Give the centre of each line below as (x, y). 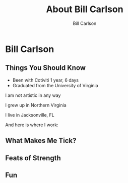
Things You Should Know (46, 68)
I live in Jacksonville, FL (30, 115)
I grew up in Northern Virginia (36, 105)
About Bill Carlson (85, 9)
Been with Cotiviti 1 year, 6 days (46, 80)
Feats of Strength (33, 158)
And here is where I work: (32, 125)
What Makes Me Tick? (41, 141)
